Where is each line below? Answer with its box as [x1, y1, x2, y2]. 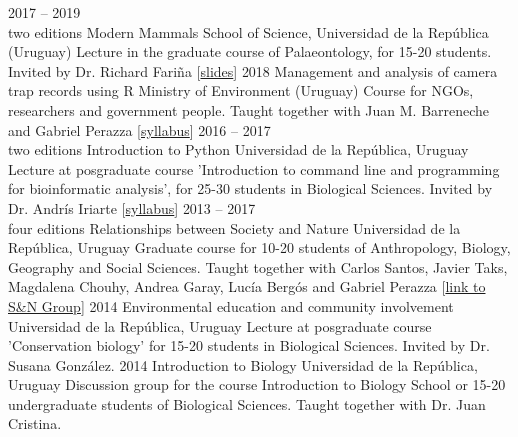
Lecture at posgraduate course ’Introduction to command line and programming [8, 158, 500, 179]
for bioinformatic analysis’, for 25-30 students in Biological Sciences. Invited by [8, 178, 493, 199]
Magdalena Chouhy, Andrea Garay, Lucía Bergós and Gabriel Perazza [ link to [8, 276, 486, 297]
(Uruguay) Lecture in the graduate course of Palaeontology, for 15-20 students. [8, 41, 492, 62]
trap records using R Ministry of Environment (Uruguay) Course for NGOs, [8, 80, 474, 101]
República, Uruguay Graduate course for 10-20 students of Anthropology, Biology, [8, 237, 511, 258]
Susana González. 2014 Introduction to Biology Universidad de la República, [8, 354, 478, 375]
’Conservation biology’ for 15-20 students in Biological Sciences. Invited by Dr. [8, 335, 490, 356]
